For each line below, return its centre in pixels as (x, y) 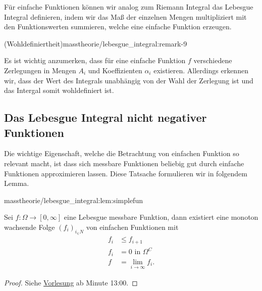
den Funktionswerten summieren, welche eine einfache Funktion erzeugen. (118, 27)
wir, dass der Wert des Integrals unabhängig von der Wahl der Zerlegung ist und (129, 80)
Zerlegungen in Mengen (40, 70)
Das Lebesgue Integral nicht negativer (106, 117)
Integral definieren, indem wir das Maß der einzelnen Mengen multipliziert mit (125, 16)
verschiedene (213, 60)
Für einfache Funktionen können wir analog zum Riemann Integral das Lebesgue (129, 7)
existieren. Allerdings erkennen (201, 70)
